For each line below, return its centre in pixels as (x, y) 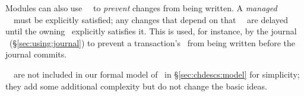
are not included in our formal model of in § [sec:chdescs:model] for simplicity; (156, 74)
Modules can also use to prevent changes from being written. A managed (141, 8)
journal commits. (36, 54)
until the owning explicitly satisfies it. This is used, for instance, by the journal (151, 31)
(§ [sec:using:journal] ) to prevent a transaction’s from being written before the (152, 42)
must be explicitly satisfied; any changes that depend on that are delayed (151, 19)
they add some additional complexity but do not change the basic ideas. (136, 86)
